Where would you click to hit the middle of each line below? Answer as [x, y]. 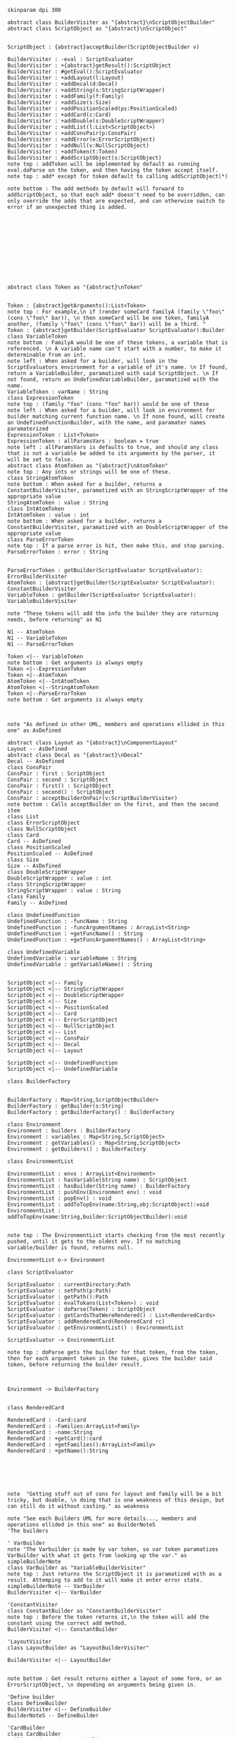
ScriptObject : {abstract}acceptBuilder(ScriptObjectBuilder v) [103, 47]
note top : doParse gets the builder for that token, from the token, [113, 1352]
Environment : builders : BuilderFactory [69, 1131]
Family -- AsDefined [38, 903]
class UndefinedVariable [44, 952]
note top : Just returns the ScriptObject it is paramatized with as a [114, 1574]
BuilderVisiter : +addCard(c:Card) [59, 115]
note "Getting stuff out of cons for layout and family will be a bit [114, 1494]
